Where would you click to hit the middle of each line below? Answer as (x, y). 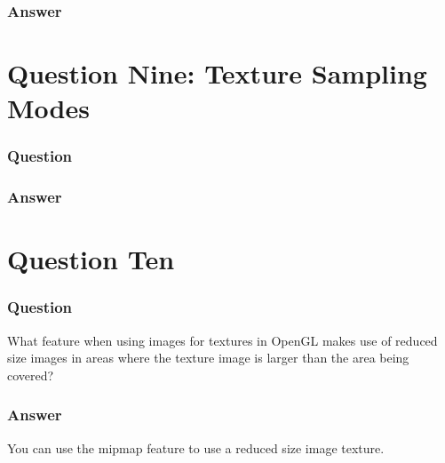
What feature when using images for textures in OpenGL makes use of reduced (222, 340)
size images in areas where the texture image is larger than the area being (208, 358)
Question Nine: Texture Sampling (217, 73)
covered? (31, 375)
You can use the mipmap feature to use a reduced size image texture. (196, 447)
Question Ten (91, 259)
